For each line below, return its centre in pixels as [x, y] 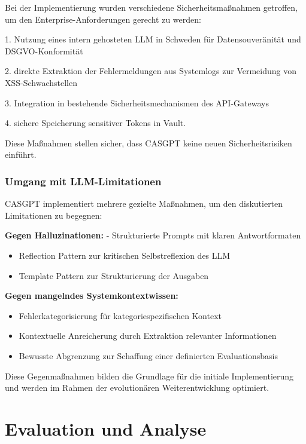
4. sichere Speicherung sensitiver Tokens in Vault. [96, 123]
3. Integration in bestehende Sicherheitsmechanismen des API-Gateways [137, 102]
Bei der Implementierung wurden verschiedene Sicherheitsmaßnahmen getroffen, [152, 7]
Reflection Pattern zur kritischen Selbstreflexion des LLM [125, 255]
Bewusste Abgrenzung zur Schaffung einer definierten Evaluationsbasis [149, 355]
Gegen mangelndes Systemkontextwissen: [92, 296]
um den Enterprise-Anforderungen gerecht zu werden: [103, 19]
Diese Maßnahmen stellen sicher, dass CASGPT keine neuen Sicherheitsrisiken [149, 143]
